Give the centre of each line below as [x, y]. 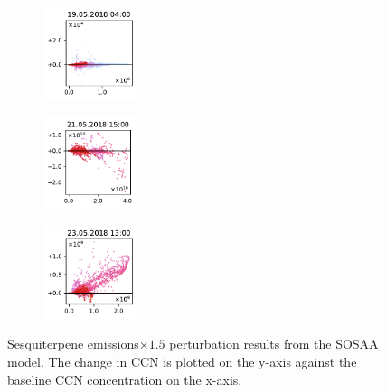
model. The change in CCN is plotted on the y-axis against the [182, 362]
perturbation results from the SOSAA [274, 344]
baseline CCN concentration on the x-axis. [125, 379]
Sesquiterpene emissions [73, 344]
